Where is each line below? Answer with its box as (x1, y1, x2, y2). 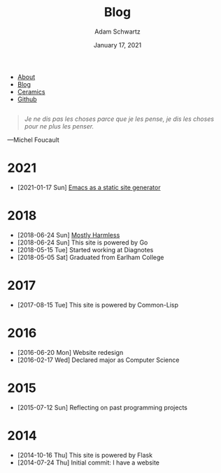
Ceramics (17, 87, 45, 96)
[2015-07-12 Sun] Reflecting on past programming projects (17, 403, 187, 412)
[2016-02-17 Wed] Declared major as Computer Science (17, 356, 180, 364)
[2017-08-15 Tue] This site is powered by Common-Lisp (17, 300, 179, 309)
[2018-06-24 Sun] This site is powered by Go (17, 238, 148, 247)
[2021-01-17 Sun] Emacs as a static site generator (17, 183, 161, 191)
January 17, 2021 (93, 41, 142, 49)
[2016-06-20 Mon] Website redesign (17, 348, 124, 356)
